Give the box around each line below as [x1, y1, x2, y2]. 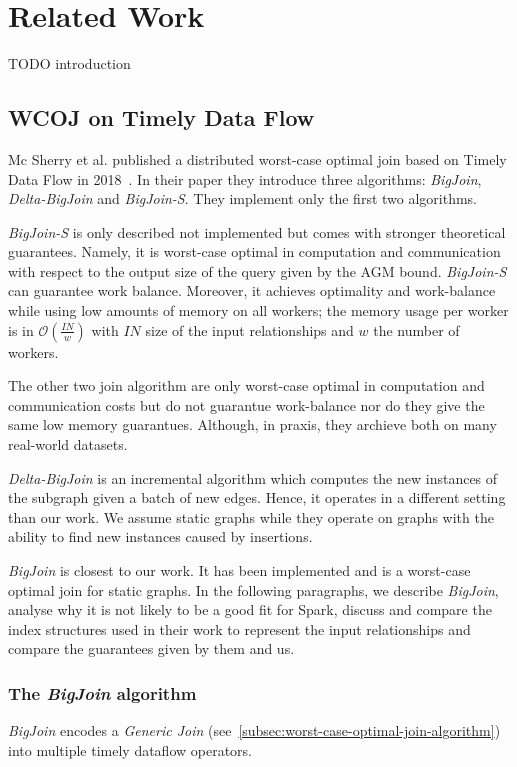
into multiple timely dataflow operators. [8, 739, 253, 760]
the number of [373, 319, 460, 340]
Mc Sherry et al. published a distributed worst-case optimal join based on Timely [8, 148, 507, 169]
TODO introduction [8, 53, 131, 74]
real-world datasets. [8, 434, 128, 455]
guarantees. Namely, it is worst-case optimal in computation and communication [8, 241, 501, 262]
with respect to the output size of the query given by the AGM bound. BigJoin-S [8, 260, 507, 281]
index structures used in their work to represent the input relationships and [8, 618, 471, 639]
